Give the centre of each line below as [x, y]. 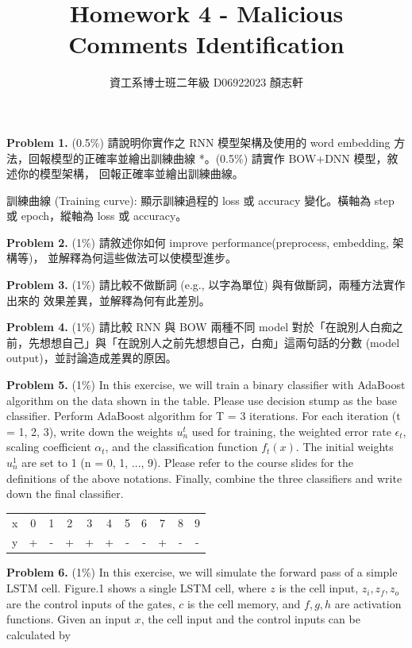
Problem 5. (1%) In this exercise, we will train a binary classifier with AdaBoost [206, 385]
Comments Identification [206, 44]
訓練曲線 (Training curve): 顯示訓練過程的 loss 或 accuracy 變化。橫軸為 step [200, 200]
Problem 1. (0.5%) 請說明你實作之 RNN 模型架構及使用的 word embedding [198, 142]
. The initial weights [345, 447]
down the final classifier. [65, 494]
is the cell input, [319, 588]
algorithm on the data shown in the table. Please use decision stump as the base [202, 400]
